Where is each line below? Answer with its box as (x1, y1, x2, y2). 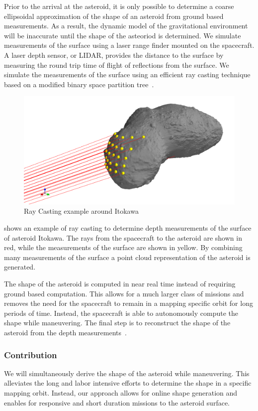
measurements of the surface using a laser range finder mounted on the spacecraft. (4, 40, 255, 50)
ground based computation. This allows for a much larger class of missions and (4, 288, 244, 298)
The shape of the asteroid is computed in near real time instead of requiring (4, 278, 236, 289)
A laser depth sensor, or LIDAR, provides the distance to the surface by (4, 49, 224, 60)
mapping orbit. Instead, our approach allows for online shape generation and (4, 388, 238, 398)
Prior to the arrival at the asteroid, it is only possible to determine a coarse (4, 1, 234, 11)
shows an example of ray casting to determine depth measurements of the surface (4, 223, 252, 233)
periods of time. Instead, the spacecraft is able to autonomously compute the (4, 307, 239, 318)
